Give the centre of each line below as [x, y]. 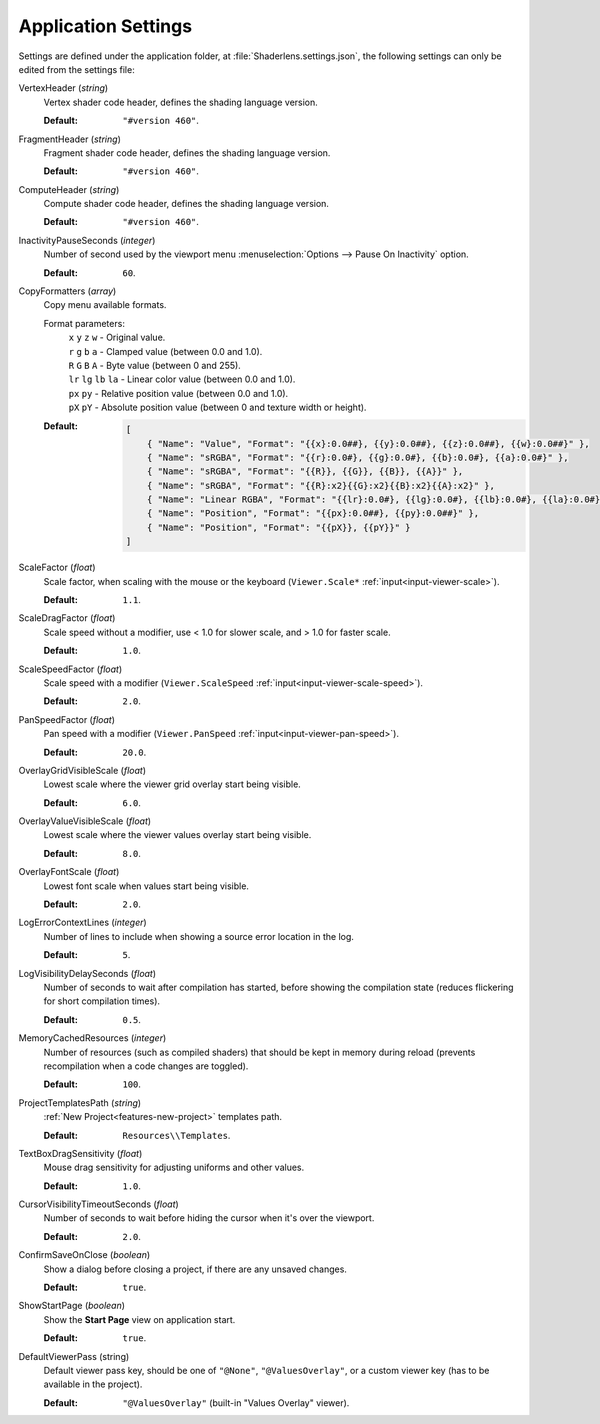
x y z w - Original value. [117, 337]
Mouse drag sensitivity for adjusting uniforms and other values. [174, 1167]
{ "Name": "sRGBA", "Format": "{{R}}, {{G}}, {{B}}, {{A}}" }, [305, 471]
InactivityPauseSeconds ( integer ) [87, 240]
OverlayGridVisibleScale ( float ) [82, 770]
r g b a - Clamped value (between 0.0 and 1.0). [165, 351]
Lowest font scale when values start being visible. [146, 886]
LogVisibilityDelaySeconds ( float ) [87, 973]
